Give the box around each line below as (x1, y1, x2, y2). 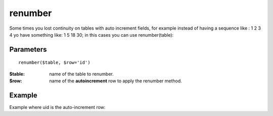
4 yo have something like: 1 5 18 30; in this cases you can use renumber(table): (9, 32, 174, 38)
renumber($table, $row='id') (18, 60, 90, 65)
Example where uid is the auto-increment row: (9, 104, 106, 110)
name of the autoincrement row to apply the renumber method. (49, 78, 182, 84)
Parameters (9, 45, 47, 54)
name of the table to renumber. (49, 71, 114, 77)
